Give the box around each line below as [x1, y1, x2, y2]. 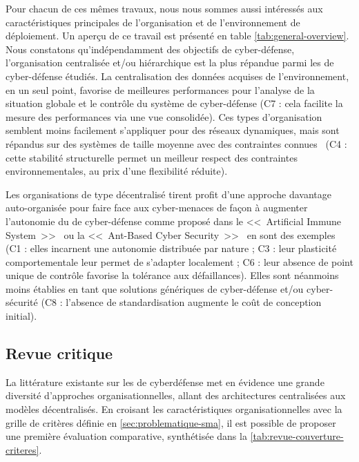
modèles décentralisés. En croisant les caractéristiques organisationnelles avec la [6, 402, 342, 416]
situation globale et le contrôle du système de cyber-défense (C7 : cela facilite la [6, 96, 343, 110]
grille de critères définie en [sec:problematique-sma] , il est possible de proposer [6, 415, 336, 430]
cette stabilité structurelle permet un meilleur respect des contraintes [6, 150, 298, 164]
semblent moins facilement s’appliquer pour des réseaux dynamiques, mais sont [6, 123, 340, 137]
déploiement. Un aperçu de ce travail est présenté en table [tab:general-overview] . [6, 28, 349, 43]
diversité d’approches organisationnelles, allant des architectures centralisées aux [6, 388, 346, 403]
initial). [6, 309, 37, 323]
